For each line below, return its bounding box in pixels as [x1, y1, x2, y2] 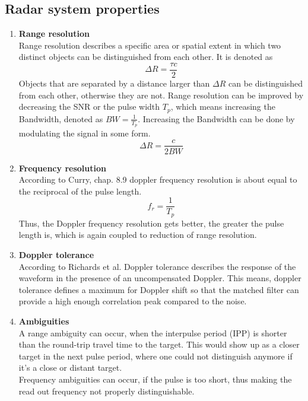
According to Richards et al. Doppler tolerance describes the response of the [18, 260, 296, 272]
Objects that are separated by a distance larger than [18, 77, 210, 90]
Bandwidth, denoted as [18, 112, 103, 125]
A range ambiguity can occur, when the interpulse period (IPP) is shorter [18, 326, 287, 339]
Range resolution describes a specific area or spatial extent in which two [18, 39, 281, 51]
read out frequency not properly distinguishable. [18, 384, 195, 397]
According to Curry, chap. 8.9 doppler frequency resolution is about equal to [18, 173, 297, 186]
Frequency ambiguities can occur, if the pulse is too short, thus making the [18, 373, 292, 385]
